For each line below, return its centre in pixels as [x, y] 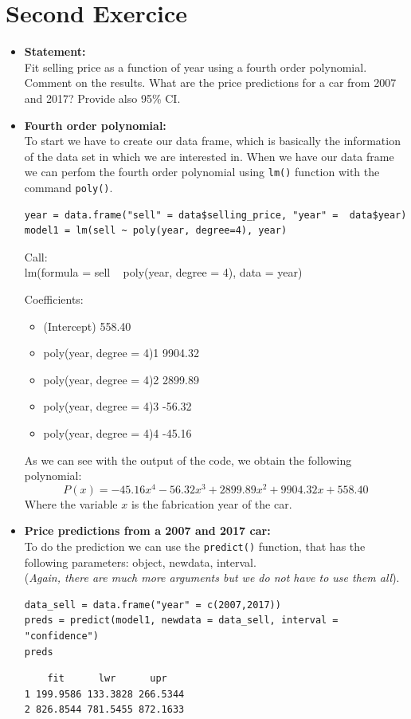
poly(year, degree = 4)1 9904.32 [121, 353]
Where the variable [71, 503]
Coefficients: [54, 299]
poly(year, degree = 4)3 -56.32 [117, 406]
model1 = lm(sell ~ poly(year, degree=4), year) [156, 231]
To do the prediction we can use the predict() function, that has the [195, 546]
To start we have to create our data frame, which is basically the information [212, 141]
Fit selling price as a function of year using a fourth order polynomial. [196, 67]
